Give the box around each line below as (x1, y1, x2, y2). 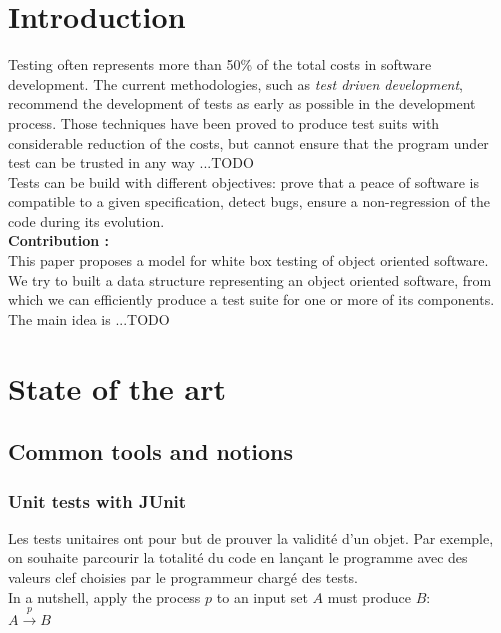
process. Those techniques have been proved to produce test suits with (8, 112, 440, 133)
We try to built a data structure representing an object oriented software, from (8, 269, 492, 290)
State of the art (8, 367, 227, 408)
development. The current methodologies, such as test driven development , (8, 73, 464, 94)
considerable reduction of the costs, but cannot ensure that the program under (8, 132, 489, 153)
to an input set (216, 586, 308, 607)
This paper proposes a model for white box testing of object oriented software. (8, 250, 489, 271)
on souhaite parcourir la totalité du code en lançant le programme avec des (8, 547, 468, 568)
